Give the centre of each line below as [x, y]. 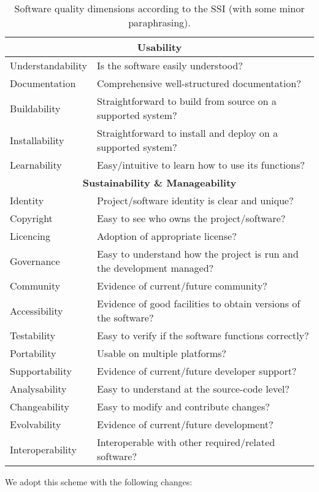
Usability [159, 47]
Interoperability [44, 449]
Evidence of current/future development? [185, 424]
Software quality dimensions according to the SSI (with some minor [159, 8]
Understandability [48, 65]
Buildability [35, 108]
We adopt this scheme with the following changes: [99, 482]
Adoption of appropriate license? [167, 236]
